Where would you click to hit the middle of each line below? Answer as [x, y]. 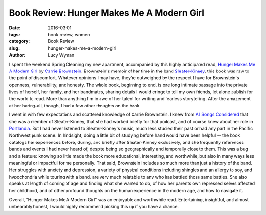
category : [19, 41]
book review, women [69, 34]
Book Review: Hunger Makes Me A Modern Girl [107, 13]
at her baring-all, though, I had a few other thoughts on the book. [75, 106]
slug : [14, 48]
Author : [17, 55]
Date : [15, 28]
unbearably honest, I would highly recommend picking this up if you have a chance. [94, 207]
